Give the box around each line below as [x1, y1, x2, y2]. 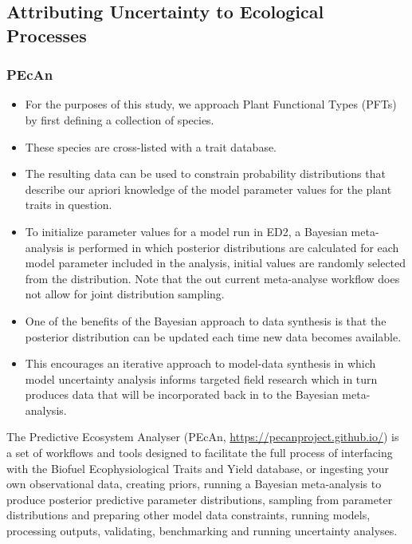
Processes [6, 22, 87, 47]
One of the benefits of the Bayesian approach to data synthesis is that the [25, 312, 386, 329]
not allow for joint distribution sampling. [25, 286, 225, 302]
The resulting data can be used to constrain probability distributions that [25, 165, 386, 182]
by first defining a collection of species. [25, 111, 214, 128]
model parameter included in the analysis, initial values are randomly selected [25, 254, 406, 271]
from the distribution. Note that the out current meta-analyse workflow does [25, 270, 400, 286]
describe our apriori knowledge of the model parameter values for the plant [25, 180, 392, 197]
